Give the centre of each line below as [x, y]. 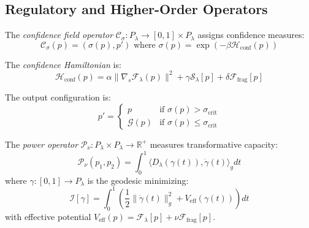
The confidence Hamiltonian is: [63, 64]
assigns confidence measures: [251, 35]
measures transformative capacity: [214, 144]
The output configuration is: [58, 97]
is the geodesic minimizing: [138, 180]
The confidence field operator [59, 35]
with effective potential [48, 216]
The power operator [42, 144]
